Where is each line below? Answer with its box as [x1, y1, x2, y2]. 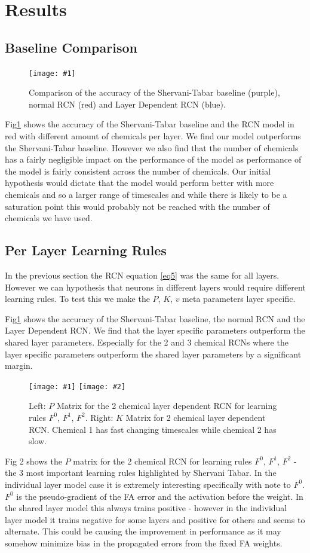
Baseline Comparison [5, 38, 137, 56]
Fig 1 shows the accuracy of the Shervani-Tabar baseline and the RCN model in [5, 118, 294, 130]
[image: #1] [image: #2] [29, 382, 126, 391]
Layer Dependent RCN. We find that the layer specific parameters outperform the [5, 324, 305, 337]
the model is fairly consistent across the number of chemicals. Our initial [5, 164, 271, 177]
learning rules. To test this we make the [5, 292, 150, 305]
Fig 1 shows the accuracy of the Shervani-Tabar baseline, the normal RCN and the [5, 312, 305, 325]
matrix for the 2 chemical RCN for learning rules [73, 454, 252, 467]
